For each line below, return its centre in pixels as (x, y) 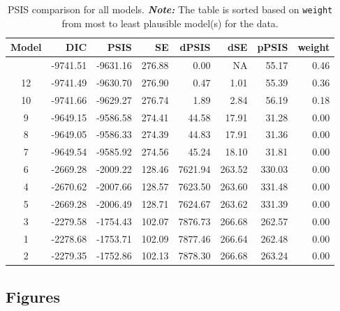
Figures (33, 296)
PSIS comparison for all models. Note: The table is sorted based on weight (170, 9)
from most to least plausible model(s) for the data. (170, 23)
